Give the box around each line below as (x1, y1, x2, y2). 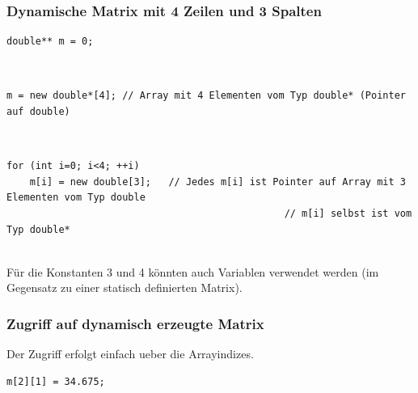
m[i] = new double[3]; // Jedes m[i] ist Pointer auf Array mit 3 (29, 175, 406, 188)
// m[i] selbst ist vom (284, 207, 412, 219)
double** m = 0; (6, 36, 94, 48)
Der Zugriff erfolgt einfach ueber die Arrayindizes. (6, 345, 254, 362)
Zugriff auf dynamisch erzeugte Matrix (6, 313, 264, 333)
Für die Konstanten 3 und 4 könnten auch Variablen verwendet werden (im (6, 263, 379, 280)
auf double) (6, 106, 70, 117)
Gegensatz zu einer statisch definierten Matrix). (6, 279, 243, 296)
